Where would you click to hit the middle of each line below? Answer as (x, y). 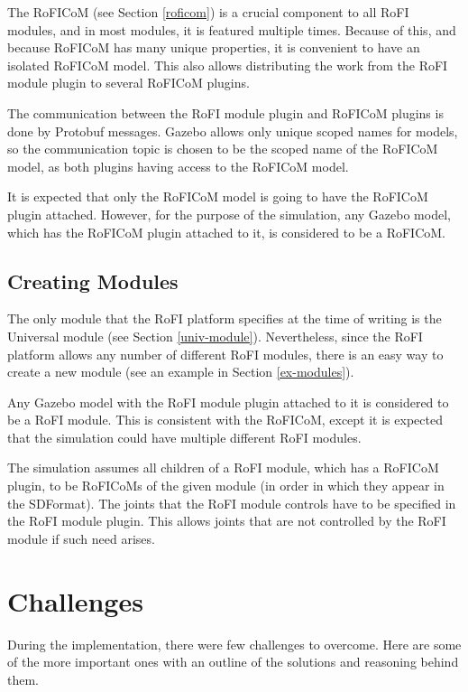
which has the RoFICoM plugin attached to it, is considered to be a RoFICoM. (226, 232)
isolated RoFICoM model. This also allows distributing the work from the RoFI (228, 65)
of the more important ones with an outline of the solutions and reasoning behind (233, 662)
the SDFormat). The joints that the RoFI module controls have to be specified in (232, 503)
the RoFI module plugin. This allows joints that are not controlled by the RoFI (227, 521)
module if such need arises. (81, 538)
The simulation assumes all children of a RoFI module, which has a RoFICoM (223, 468)
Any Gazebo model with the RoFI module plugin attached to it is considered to (228, 402)
